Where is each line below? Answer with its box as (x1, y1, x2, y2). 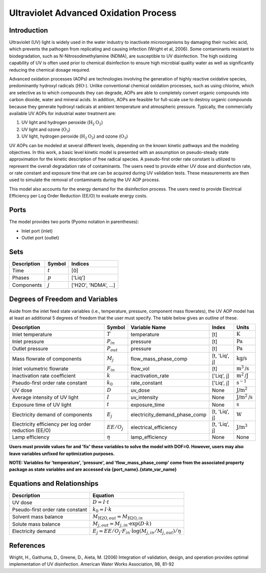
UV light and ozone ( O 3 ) (21, 126, 71, 133)
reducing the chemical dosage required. (9, 67, 91, 73)
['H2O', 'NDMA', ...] (71, 281, 116, 288)
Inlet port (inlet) (21, 228, 53, 234)
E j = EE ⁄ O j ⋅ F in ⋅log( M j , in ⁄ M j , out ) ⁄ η (92, 528, 181, 535)
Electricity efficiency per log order (12, 420, 91, 427)
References (9, 541, 45, 550)
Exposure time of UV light (12, 401, 71, 408)
